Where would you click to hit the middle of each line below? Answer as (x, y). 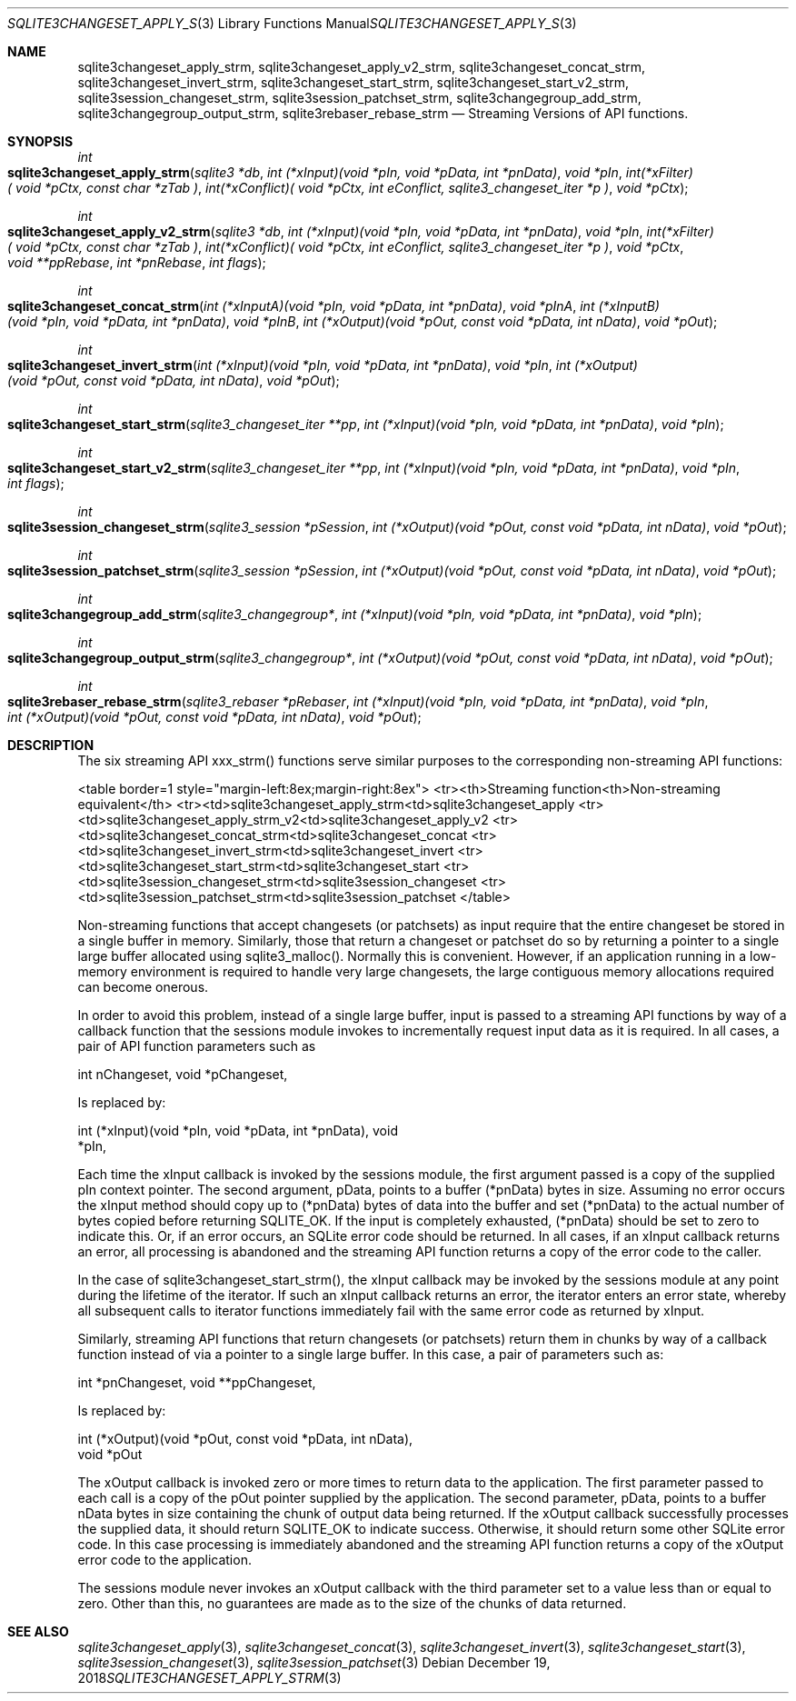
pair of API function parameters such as (197, 1046)
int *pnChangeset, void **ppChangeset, (197, 1382)
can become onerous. (143, 987)
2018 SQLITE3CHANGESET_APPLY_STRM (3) (209, 1678)
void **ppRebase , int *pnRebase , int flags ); (137, 262)
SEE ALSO (38, 1631)
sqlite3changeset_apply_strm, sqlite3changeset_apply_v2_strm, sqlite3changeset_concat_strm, (362, 67)
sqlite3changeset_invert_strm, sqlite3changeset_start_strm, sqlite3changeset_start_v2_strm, (353, 82)
